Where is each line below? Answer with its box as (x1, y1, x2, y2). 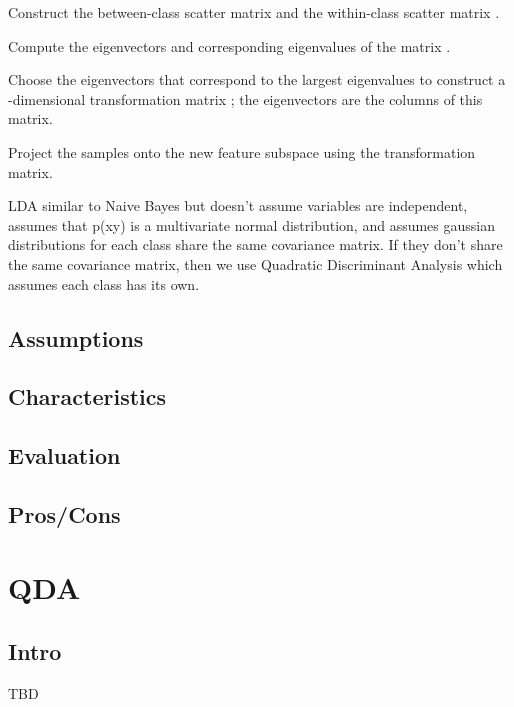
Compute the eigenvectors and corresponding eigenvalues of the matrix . (8, 35, 451, 56)
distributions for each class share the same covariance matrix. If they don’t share (8, 234, 503, 255)
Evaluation (8, 440, 121, 471)
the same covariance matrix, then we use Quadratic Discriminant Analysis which (8, 253, 503, 274)
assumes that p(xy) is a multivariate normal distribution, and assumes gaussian (8, 214, 496, 235)
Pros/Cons (8, 498, 121, 529)
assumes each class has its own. (8, 273, 200, 294)
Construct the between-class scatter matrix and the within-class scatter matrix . (8, 2, 500, 22)
